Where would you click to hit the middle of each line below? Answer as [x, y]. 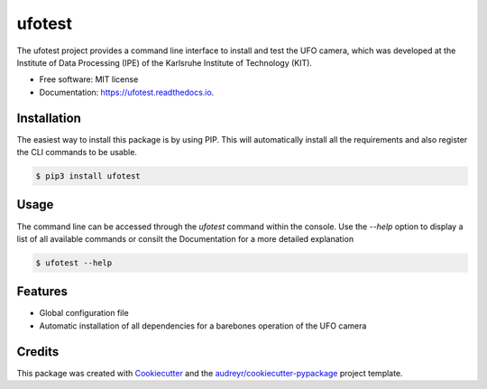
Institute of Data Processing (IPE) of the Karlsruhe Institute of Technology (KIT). [165, 62]
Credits [38, 352]
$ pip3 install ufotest [88, 176]
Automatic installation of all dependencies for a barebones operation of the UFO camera [203, 326]
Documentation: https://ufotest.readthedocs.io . [127, 92]
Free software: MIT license [89, 79]
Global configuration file [84, 313]
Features [42, 292]
